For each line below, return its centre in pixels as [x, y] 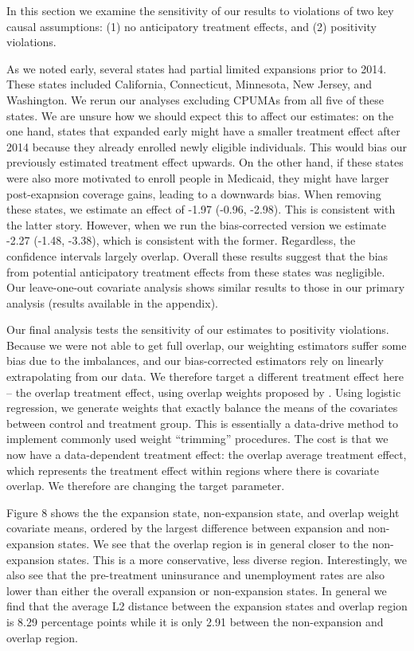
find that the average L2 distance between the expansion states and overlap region [207, 606]
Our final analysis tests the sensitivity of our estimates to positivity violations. [198, 329]
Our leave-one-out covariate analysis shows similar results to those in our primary [206, 287]
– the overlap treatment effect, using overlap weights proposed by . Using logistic [204, 392]
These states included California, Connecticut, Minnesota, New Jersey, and [189, 84]
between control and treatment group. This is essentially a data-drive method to [203, 423]
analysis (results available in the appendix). [112, 302]
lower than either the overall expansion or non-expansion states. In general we [197, 590]
